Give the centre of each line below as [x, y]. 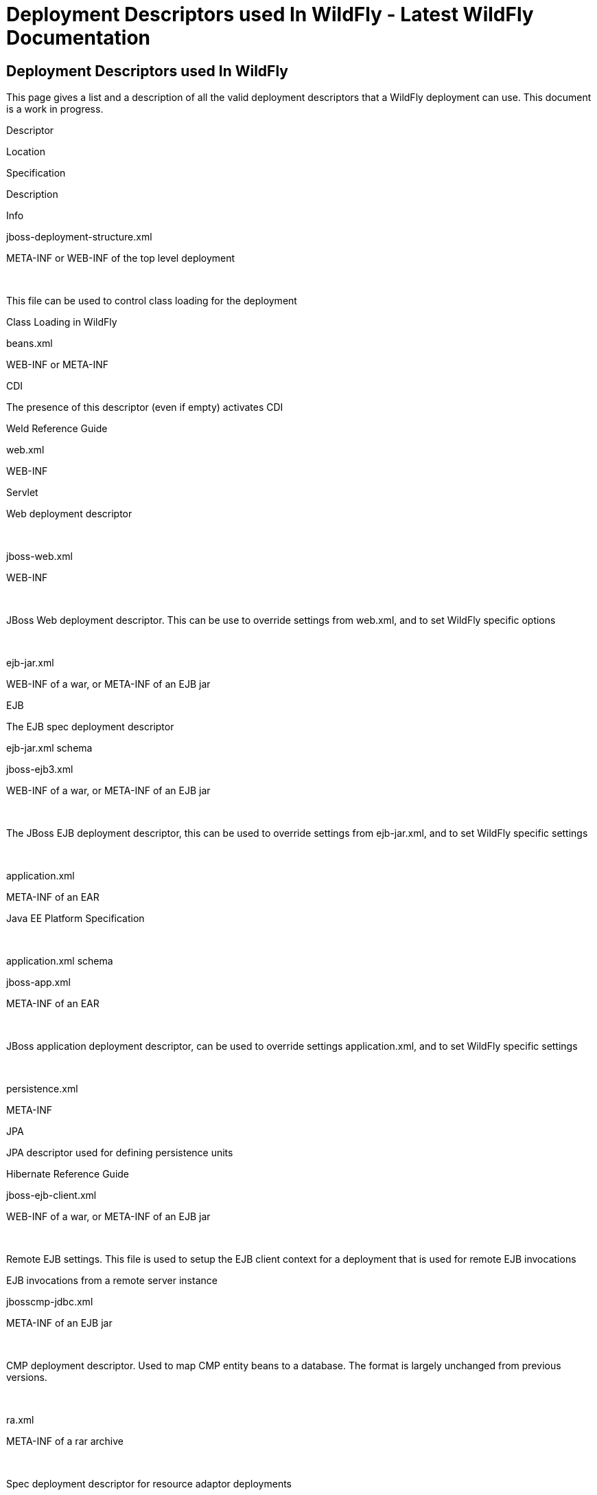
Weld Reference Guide [57, 429]
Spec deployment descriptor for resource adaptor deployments [149, 1484]
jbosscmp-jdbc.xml [50, 1302]
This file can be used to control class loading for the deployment [152, 301]
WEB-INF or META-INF [58, 365]
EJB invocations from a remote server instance [112, 1281]
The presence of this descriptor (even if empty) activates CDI [145, 407]
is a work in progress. [55, 109]
